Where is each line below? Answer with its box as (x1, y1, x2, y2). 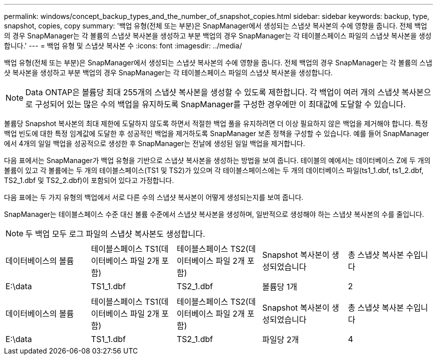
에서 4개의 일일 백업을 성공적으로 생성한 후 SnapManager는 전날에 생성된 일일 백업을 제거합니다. (4, 139, 305, 148)
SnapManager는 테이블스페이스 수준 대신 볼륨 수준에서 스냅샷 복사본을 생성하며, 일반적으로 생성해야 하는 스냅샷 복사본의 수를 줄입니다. (4, 210, 425, 218)
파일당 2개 (262, 335, 299, 345)
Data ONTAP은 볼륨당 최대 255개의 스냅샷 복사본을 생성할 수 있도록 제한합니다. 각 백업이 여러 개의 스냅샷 (25, 87, 400, 97)
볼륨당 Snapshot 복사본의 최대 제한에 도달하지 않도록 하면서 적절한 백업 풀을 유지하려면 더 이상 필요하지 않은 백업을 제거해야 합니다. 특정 (4, 119, 428, 128)
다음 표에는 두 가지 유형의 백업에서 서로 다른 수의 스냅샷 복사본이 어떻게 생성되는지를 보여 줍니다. (4, 193, 304, 201)
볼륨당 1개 (262, 282, 297, 292)
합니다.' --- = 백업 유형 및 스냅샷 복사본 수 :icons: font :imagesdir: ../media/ (4, 41, 242, 50)
